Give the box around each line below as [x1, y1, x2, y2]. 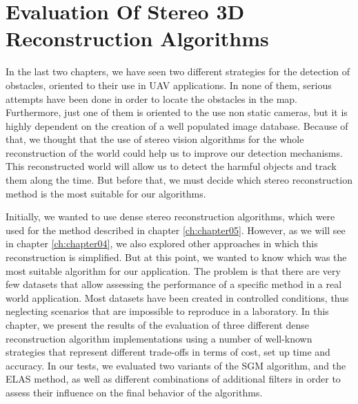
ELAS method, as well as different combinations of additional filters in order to [6, 372, 341, 386]
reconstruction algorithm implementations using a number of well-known [6, 331, 312, 345]
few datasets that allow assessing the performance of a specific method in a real [6, 277, 342, 291]
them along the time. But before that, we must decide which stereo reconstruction [6, 173, 352, 187]
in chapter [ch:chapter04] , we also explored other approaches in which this [6, 236, 318, 251]
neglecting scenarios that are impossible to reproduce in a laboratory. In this [6, 304, 329, 318]
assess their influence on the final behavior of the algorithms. [6, 385, 263, 399]
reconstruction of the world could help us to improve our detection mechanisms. [6, 145, 343, 160]
